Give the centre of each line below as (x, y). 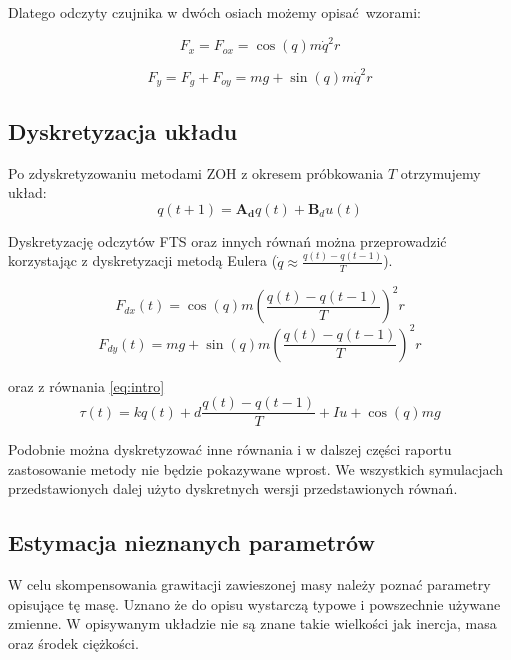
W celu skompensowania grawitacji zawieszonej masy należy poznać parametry (249, 584)
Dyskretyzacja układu (123, 130)
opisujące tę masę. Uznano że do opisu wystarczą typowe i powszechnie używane (254, 603)
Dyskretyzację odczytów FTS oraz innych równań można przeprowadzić (227, 240)
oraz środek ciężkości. (73, 643)
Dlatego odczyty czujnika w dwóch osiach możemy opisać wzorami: (214, 12)
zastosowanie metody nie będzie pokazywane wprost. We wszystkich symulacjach (256, 468)
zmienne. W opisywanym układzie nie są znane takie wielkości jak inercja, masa (252, 623)
